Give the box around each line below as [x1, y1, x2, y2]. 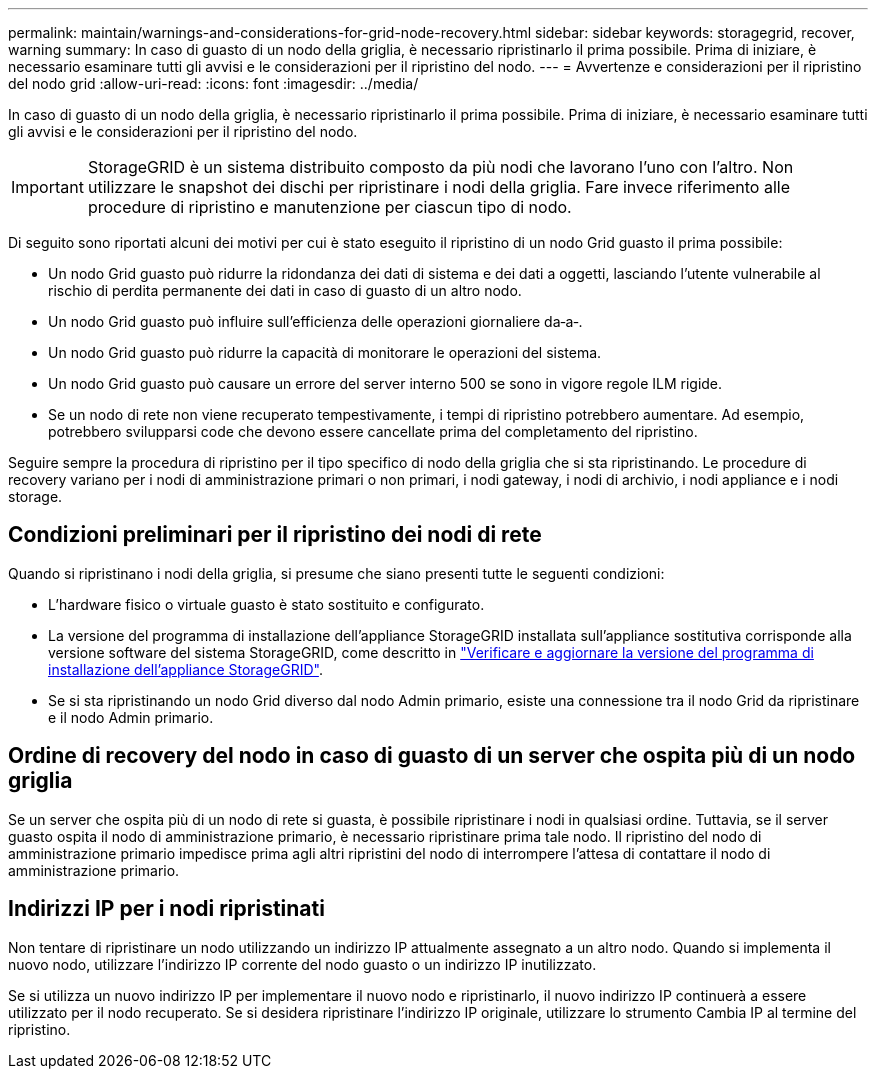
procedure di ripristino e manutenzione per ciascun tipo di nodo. [87, 197, 572, 217]
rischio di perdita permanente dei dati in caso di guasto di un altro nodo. [48, 282, 522, 299]
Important [11, 177, 84, 197]
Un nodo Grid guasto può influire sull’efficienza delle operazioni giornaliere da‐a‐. [48, 313, 583, 330]
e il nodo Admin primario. [48, 708, 214, 726]
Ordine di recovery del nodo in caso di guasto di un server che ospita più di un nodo [8, 743, 856, 769]
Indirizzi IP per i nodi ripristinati [8, 896, 325, 922]
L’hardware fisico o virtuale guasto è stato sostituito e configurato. [48, 595, 485, 613]
